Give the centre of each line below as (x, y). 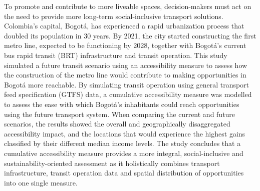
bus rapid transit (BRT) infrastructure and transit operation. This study (116, 55)
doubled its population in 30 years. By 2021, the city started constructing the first (130, 35)
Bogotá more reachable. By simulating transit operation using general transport (127, 84)
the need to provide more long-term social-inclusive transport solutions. (114, 16)
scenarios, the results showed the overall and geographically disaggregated (117, 124)
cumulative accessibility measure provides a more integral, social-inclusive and (124, 153)
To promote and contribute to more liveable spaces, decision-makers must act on (128, 6)
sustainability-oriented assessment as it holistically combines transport (112, 163)
